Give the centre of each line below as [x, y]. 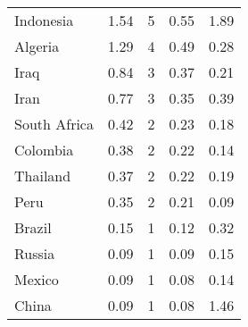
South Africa [54, 124]
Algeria [37, 46]
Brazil [33, 227]
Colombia [44, 150]
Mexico [37, 279]
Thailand [43, 176]
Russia [35, 253]
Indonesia [44, 20]
